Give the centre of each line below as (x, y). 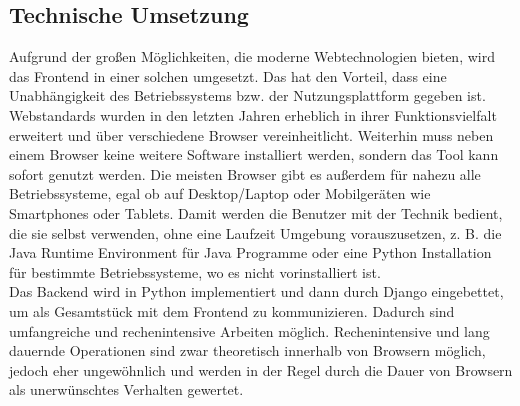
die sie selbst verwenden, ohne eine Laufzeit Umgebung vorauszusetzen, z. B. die (255, 232)
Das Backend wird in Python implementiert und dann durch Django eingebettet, (256, 291)
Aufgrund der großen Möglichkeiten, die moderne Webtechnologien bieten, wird (252, 56)
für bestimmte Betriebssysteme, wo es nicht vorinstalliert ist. (195, 271)
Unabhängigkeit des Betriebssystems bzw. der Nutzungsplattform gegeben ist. (247, 95)
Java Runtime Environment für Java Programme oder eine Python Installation (250, 252)
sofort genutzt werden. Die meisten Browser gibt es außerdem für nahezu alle (245, 173)
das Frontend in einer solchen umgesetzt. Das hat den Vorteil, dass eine (228, 75)
